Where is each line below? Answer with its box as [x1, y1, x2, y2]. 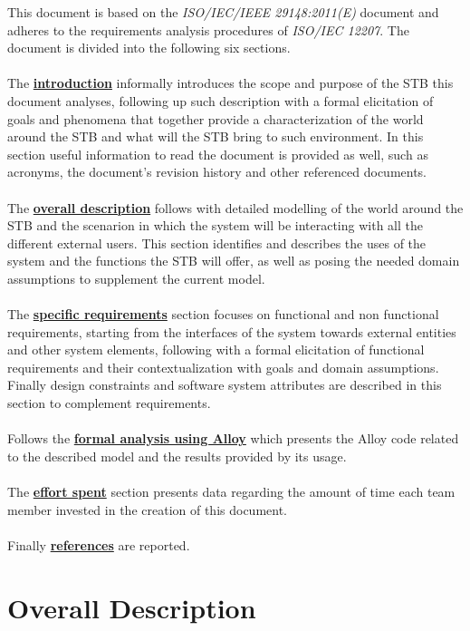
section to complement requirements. [7, 393, 211, 413]
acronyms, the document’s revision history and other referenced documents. [7, 162, 427, 181]
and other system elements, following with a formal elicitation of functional [7, 340, 425, 359]
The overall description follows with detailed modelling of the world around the [7, 198, 464, 217]
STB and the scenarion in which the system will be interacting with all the [7, 216, 423, 235]
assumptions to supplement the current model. [7, 268, 265, 287]
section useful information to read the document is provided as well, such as [7, 144, 428, 163]
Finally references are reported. [7, 535, 190, 554]
